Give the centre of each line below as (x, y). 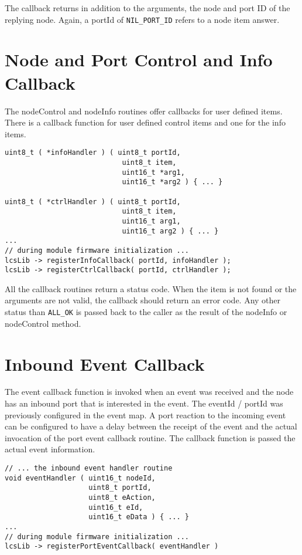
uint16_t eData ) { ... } (139, 517)
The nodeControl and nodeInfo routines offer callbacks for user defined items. (144, 111)
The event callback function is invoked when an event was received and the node (149, 392)
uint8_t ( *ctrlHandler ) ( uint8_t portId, (93, 202)
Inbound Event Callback (105, 363)
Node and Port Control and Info (139, 60)
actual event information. (50, 449)
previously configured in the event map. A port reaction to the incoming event (145, 414)
